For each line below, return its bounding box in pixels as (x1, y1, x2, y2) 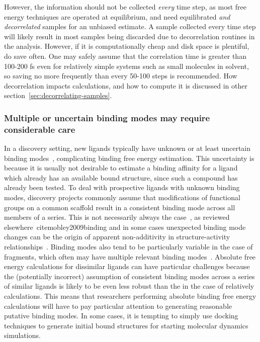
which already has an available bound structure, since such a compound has (4, 172, 238, 183)
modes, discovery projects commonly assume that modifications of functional (4, 192, 240, 203)
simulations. (4, 330, 41, 340)
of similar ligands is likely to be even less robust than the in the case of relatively (4, 281, 254, 291)
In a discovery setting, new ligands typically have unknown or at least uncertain (4, 143, 251, 153)
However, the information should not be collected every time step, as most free (4, 2, 246, 12)
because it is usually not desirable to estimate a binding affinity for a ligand (4, 162, 238, 173)
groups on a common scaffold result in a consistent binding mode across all (4, 202, 235, 212)
